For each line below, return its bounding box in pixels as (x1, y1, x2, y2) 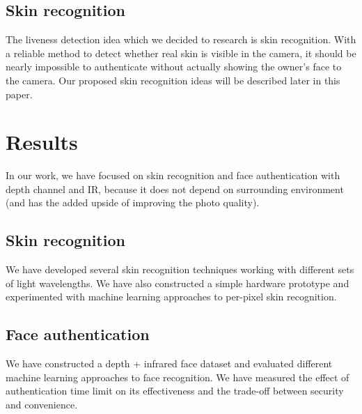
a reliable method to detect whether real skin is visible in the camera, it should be (6, 45, 356, 60)
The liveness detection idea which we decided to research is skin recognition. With (6, 32, 356, 47)
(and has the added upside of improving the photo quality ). (6, 195, 260, 210)
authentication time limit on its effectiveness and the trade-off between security (6, 383, 344, 398)
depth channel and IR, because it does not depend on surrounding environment (6, 181, 344, 196)
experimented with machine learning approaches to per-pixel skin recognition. (6, 289, 337, 304)
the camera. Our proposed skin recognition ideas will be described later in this (6, 72, 340, 87)
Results (6, 128, 78, 156)
